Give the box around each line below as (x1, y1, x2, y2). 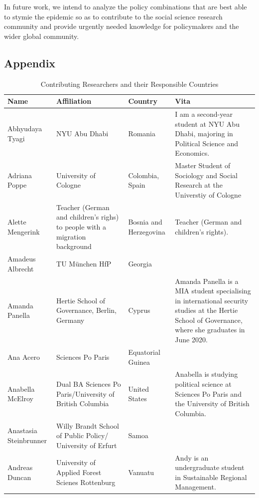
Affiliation (56, 96, 92, 106)
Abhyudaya (7, 123, 42, 134)
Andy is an (175, 452, 209, 463)
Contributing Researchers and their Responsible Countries (40, 78, 219, 89)
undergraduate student (175, 462, 245, 473)
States (128, 393, 147, 404)
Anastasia (7, 425, 37, 436)
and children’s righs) (56, 212, 119, 222)
